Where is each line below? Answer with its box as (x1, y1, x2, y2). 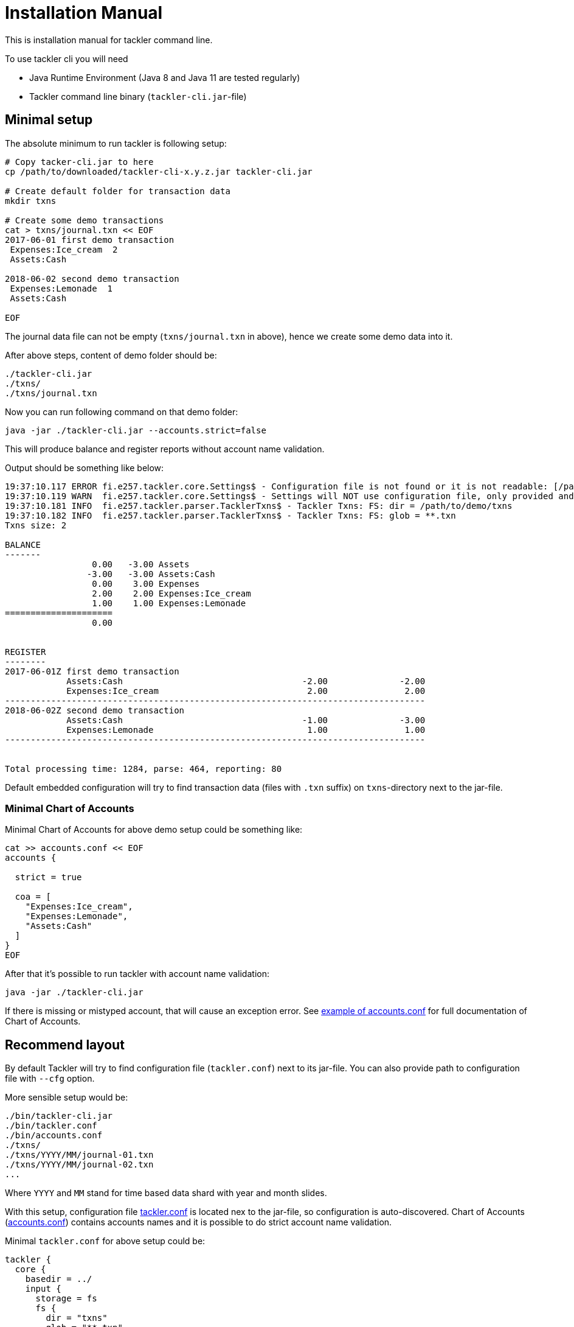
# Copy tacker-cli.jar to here (5, 156, 154, 167)
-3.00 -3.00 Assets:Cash (86, 569, 215, 579)
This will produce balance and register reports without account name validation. (5, 443, 325, 454)
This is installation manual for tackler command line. (5, 34, 213, 45)
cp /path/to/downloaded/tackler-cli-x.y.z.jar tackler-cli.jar (5, 166, 313, 177)
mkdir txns (5, 195, 57, 206)
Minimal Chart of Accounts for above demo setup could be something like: (5, 824, 303, 835)
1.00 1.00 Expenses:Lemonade (92, 598, 246, 608)
